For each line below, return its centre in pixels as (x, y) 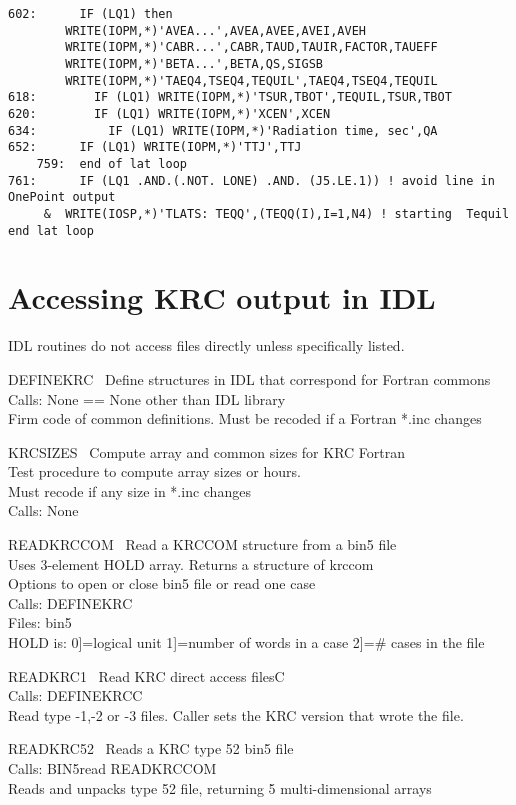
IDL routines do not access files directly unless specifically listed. (206, 345)
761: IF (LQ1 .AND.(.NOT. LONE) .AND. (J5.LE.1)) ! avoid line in (251, 180)
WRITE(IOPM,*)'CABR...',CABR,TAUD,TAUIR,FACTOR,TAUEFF (251, 47)
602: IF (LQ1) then (90, 14)
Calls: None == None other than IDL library (147, 398)
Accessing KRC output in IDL (222, 297)
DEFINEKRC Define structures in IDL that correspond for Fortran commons (249, 378)
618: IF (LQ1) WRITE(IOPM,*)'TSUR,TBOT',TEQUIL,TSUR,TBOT (230, 97)
